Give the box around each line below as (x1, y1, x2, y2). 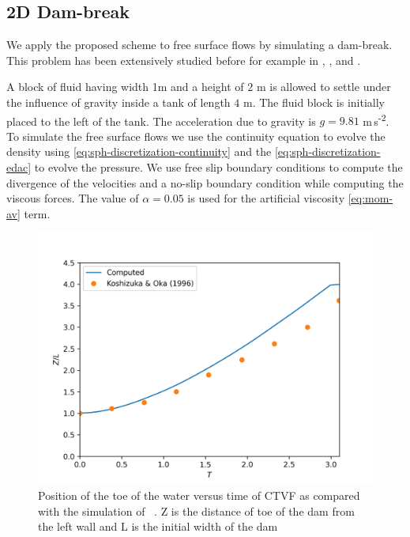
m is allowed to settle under (256, 78, 391, 95)
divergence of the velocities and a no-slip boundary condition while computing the (6, 174, 404, 191)
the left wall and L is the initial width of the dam (38, 518, 278, 535)
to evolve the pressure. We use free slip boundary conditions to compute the (34, 159, 403, 176)
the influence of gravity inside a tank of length (6, 93, 231, 110)
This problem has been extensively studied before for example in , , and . (6, 51, 361, 68)
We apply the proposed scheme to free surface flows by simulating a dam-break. (6, 36, 393, 53)
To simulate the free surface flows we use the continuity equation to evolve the (6, 127, 386, 144)
